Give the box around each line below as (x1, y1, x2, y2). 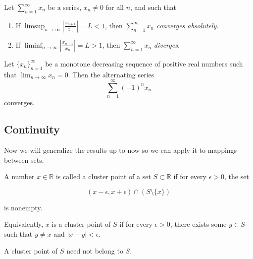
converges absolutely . (156, 20, 219, 30)
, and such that (130, 2, 177, 12)
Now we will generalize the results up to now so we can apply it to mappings (4, 145, 237, 155)
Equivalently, (4, 219, 44, 229)
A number (4, 171, 35, 182)
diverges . (153, 39, 180, 50)
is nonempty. (4, 202, 43, 212)
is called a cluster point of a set (55, 171, 151, 182)
